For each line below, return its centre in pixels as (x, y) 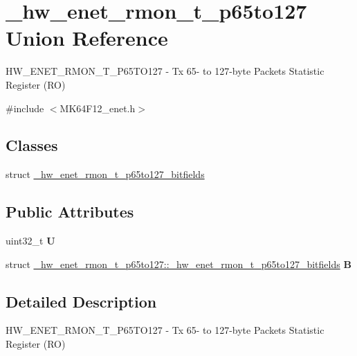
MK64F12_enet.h (98, 108)
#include (25, 108)
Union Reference (87, 38)
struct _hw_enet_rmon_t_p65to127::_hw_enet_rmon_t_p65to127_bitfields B (178, 264)
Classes (32, 145)
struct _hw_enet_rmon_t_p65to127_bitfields (105, 174)
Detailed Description (81, 301)
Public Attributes (70, 212)
